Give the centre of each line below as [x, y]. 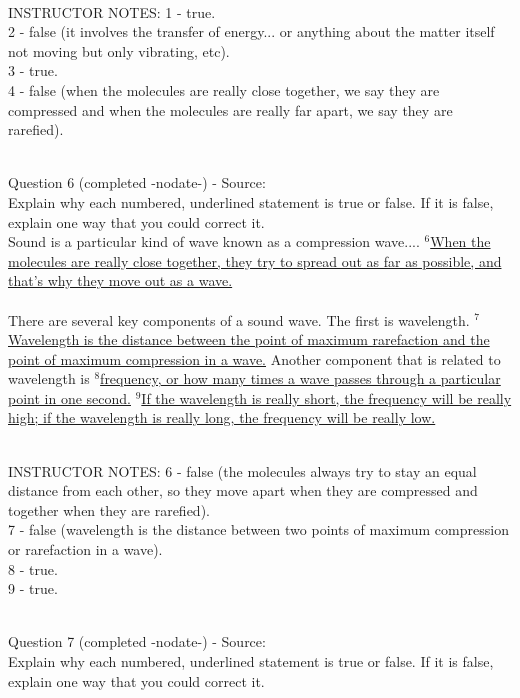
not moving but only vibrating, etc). [119, 50]
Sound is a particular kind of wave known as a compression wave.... [214, 241]
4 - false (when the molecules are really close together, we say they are [224, 89]
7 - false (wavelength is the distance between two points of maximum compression [258, 529]
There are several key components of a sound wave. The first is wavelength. [239, 319]
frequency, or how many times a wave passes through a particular [300, 378]
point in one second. [69, 397]
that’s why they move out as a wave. [120, 280]
